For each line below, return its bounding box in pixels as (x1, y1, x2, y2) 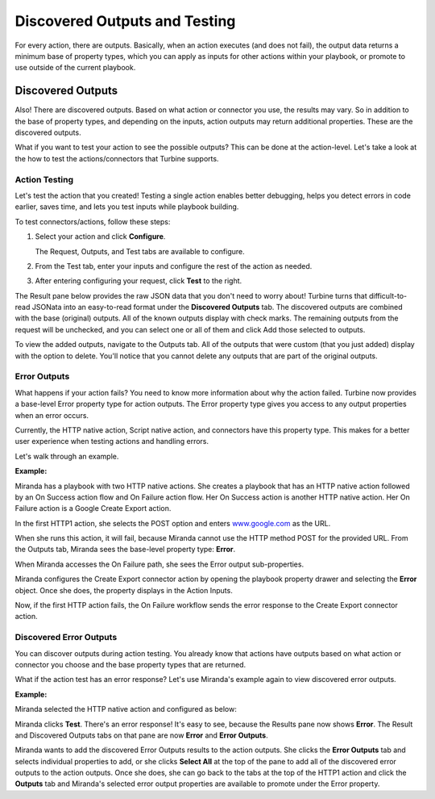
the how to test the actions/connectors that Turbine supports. (14, 153, 219, 163)
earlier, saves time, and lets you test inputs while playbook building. (14, 202, 239, 211)
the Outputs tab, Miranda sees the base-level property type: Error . (14, 545, 236, 554)
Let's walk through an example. (14, 451, 119, 461)
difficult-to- (368, 291, 408, 300)
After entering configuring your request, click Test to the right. (35, 276, 242, 286)
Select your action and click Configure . (35, 232, 166, 241)
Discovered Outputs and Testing (14, 12, 236, 30)
